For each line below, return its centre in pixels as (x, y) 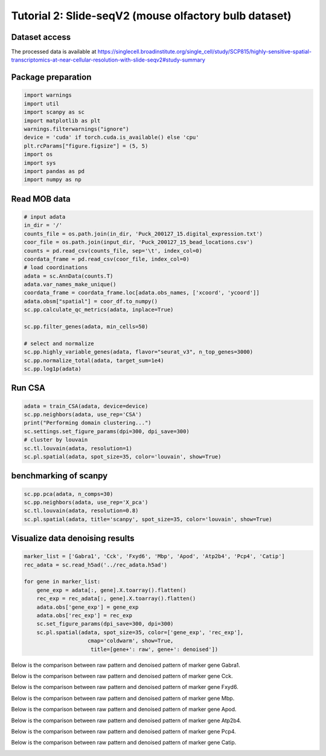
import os (38, 154)
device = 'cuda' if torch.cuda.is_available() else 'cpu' (111, 138)
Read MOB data (41, 199)
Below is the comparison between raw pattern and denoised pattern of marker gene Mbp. (123, 698)
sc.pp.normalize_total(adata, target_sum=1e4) (94, 360)
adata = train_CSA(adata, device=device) (86, 406)
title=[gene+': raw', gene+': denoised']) (155, 649)
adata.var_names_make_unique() (70, 284)
